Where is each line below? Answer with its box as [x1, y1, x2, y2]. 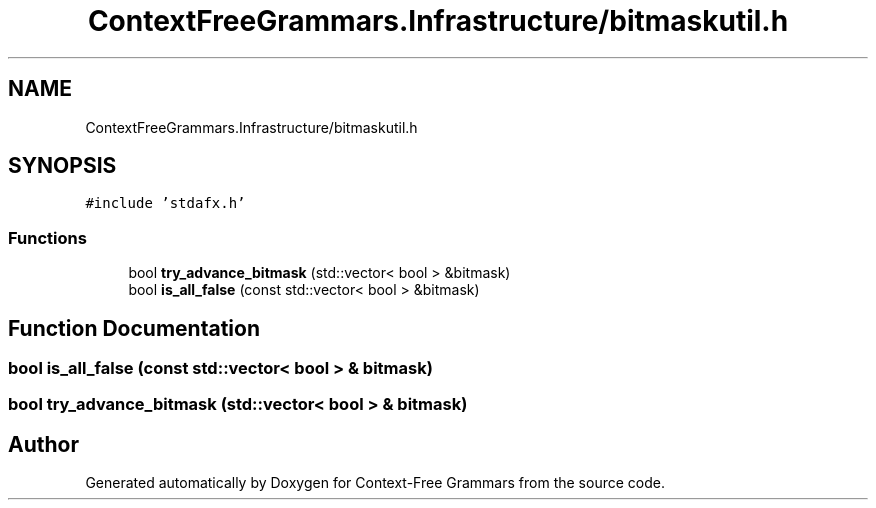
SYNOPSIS [8, 153, 117, 179]
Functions [8, 227, 87, 248]
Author [8, 431, 79, 457]
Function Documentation [8, 315, 260, 341]
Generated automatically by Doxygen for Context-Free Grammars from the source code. [85, 474, 665, 492]
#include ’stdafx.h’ [85, 195, 246, 212]
